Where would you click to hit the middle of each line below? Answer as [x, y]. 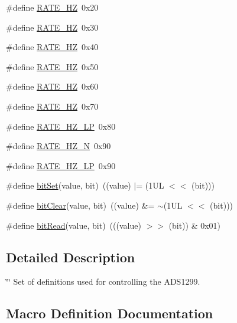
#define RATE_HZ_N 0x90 [59, 146]
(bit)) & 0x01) [195, 225]
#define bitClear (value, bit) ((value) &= [80, 205]
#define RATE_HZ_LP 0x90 [61, 165]
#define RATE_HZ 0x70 [52, 106]
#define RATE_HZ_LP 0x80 [61, 126]
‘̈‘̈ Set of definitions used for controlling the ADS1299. [103, 281]
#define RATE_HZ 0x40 [52, 47]
